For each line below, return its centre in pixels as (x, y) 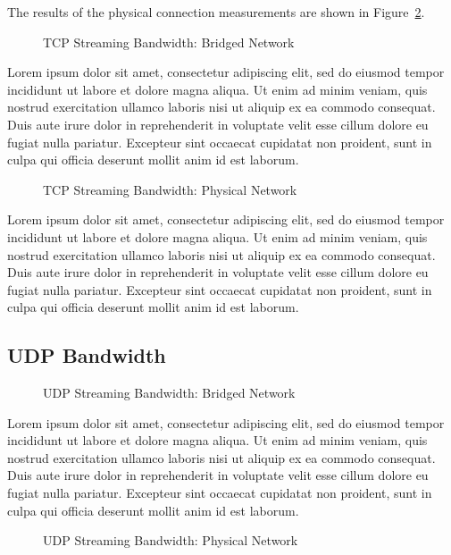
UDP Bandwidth (87, 355)
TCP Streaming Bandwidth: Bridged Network (169, 42)
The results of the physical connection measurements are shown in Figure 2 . (216, 12)
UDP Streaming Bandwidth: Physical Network (171, 540)
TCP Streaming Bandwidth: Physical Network (170, 189)
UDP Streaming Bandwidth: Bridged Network (169, 393)
